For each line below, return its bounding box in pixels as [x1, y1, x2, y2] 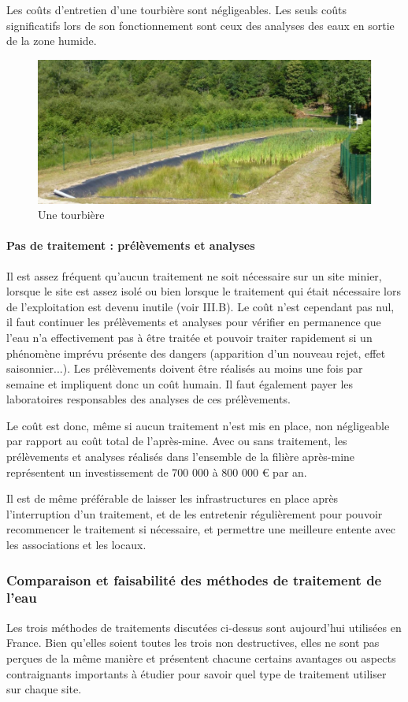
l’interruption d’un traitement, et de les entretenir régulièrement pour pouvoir [6, 505, 383, 522]
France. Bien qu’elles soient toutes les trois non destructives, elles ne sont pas [6, 634, 380, 651]
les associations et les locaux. [6, 537, 147, 553]
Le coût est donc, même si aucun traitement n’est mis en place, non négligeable [6, 417, 390, 433]
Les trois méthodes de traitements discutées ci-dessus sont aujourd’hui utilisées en [6, 618, 402, 635]
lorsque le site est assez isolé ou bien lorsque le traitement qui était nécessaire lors [6, 283, 401, 299]
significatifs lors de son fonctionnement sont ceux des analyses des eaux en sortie [6, 17, 395, 33]
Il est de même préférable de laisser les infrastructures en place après [6, 490, 339, 507]
